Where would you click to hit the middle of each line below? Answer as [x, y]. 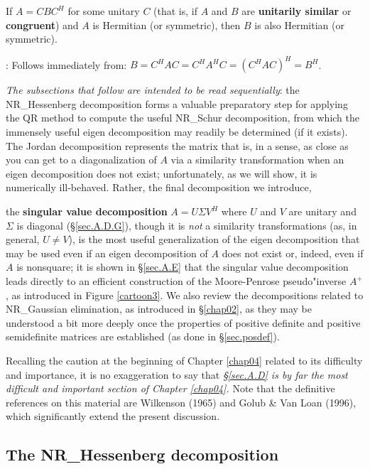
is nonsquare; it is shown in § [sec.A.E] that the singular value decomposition [183, 267]
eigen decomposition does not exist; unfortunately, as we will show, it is [162, 173]
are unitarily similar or [296, 11]
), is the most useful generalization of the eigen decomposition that [214, 239]
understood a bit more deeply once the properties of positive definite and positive [183, 322]
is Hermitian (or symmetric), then [167, 25]
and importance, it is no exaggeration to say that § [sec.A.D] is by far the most [177, 374]
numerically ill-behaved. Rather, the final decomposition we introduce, [159, 187]
